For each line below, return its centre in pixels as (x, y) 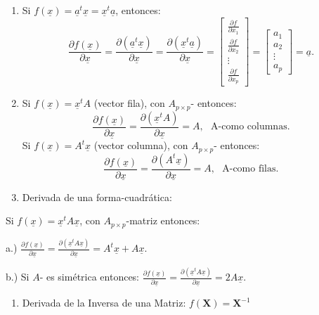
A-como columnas (249, 127)
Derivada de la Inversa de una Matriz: (104, 303)
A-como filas (249, 169)
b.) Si (18, 277)
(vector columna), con (141, 145)
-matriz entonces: (163, 220)
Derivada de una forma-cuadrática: (97, 197)
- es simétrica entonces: (90, 277)
